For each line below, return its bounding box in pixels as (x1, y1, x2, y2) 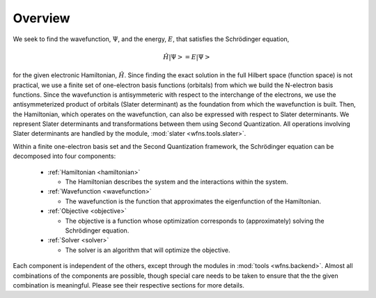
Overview (13, 10, 70, 26)
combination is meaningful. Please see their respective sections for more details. (13, 281, 245, 289)
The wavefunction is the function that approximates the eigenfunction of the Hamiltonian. (65, 197, 322, 205)
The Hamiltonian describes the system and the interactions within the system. (65, 178, 288, 186)
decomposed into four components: (13, 152, 116, 160)
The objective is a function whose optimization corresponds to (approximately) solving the (65, 217, 324, 225)
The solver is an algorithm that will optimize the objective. (65, 246, 230, 254)
